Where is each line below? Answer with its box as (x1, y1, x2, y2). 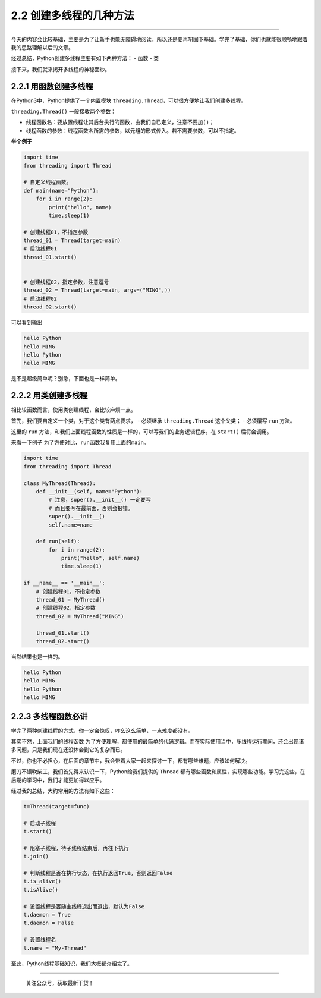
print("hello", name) (48, 204, 112, 210)
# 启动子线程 (23, 820, 56, 826)
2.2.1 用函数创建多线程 (11, 81, 93, 92)
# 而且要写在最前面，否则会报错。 (48, 505, 133, 511)
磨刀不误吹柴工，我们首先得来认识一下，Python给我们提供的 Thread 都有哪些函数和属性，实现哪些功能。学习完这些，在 (11, 768, 306, 775)
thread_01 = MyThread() (36, 596, 105, 603)
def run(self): (36, 538, 80, 545)
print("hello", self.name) (61, 555, 140, 562)
